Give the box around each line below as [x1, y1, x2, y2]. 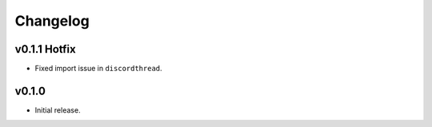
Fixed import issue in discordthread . [34, 64, 163, 73]
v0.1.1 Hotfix [14, 42, 76, 56]
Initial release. [34, 105, 81, 115]
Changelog [14, 12, 90, 30]
